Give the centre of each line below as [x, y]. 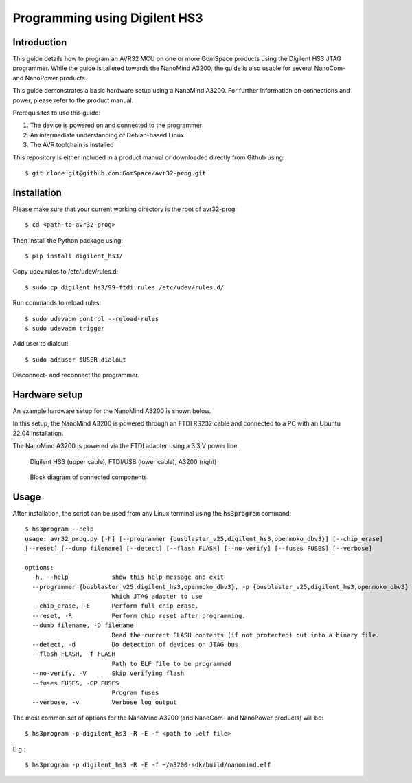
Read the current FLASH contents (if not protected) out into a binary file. [246, 635]
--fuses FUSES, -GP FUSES [76, 683]
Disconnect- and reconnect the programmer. [76, 375]
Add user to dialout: [41, 344]
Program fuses [135, 692]
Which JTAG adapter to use [157, 597]
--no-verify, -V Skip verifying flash [108, 673]
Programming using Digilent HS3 [108, 18]
